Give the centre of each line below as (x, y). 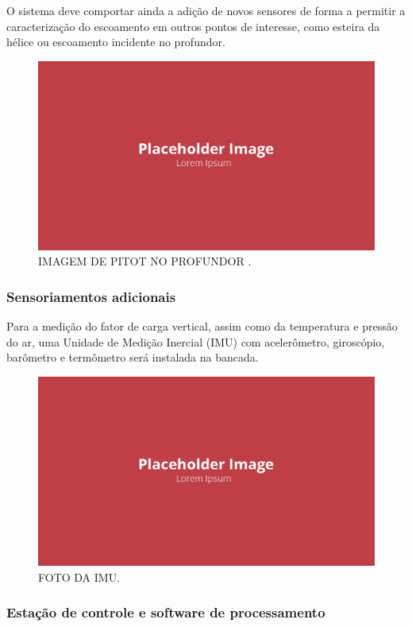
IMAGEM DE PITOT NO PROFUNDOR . (145, 261)
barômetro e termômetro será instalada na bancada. (133, 357)
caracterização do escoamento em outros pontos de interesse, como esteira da (193, 26)
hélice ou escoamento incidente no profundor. (116, 42)
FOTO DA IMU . (79, 577)
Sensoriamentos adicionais (91, 296)
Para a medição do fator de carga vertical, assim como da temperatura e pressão (202, 326)
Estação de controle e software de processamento (166, 612)
